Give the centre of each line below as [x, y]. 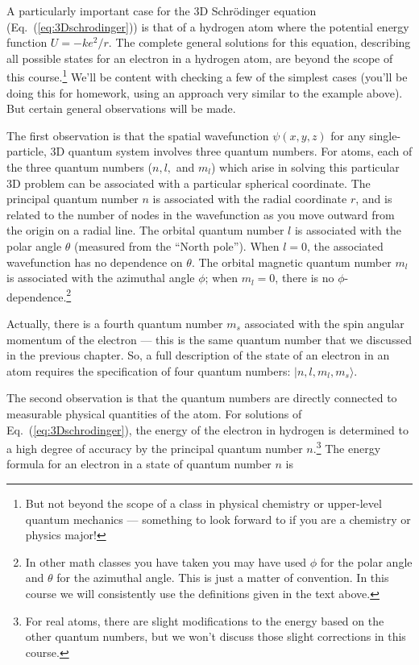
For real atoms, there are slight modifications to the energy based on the [205, 620]
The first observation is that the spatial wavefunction [138, 135]
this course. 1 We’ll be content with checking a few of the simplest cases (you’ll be [207, 76]
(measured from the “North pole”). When [177, 245]
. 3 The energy [347, 447]
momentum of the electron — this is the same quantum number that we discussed [209, 339]
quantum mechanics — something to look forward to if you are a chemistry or [218, 519]
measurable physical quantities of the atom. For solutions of [154, 413]
